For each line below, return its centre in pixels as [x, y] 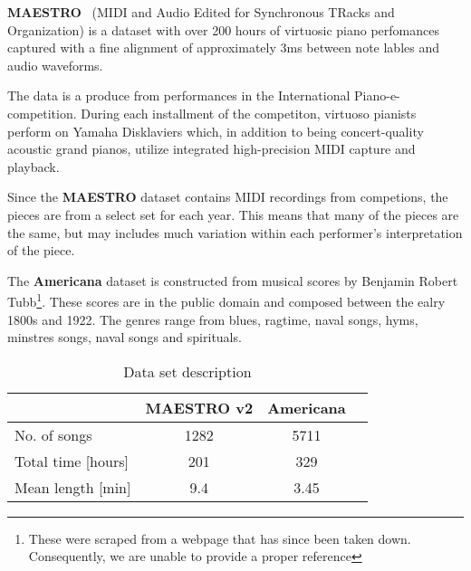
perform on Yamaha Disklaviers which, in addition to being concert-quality [216, 131]
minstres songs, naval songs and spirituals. [125, 337]
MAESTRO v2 [199, 407]
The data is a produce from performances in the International [179, 95]
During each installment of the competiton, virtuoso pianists [249, 113]
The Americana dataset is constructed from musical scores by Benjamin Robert [233, 280]
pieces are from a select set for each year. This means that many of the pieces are [233, 214]
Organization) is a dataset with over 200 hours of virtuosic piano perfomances [223, 29]
